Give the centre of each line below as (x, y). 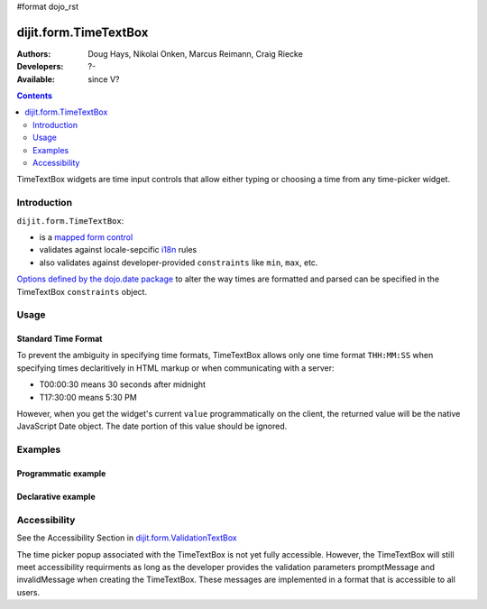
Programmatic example (61, 473)
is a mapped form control (86, 237)
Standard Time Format (60, 339)
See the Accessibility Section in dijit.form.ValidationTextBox (127, 538)
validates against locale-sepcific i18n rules (118, 250)
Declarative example (56, 496)
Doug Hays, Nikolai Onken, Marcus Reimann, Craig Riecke (196, 53)
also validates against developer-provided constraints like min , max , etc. (179, 263)
